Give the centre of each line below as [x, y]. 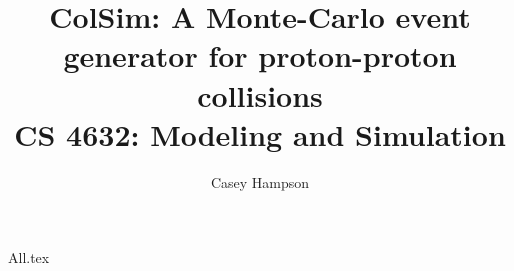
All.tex [29, 257]
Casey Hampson [260, 181]
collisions [260, 94]
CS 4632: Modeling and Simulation [260, 133]
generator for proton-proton [260, 55]
